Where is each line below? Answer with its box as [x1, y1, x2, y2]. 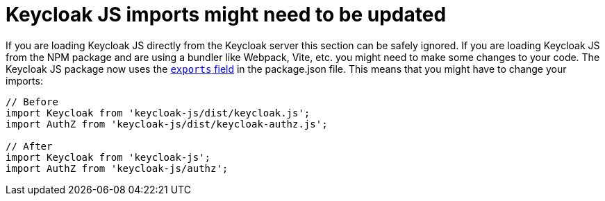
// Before [6, 96, 58, 107]
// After [6, 140, 53, 152]
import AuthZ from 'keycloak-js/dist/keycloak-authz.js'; [6, 118, 328, 130]
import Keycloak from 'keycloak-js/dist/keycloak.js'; [6, 107, 310, 119]
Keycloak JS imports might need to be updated [6, 3, 447, 26]
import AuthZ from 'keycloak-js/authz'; [6, 162, 229, 174]
